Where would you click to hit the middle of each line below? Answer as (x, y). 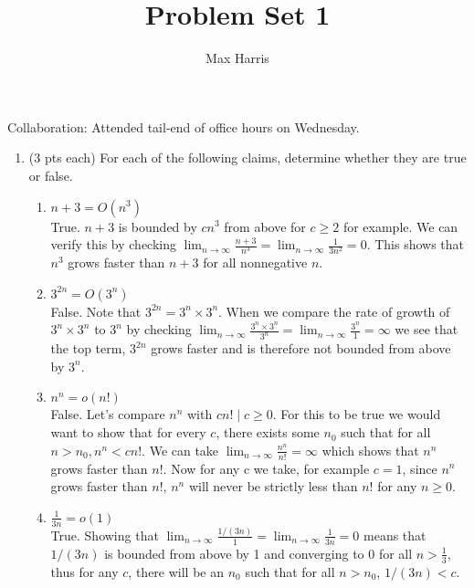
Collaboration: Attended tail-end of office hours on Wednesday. (184, 126)
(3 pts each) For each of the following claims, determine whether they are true (248, 157)
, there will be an (176, 571)
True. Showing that (105, 535)
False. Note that (96, 311)
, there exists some (268, 432)
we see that (427, 329)
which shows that (370, 450)
